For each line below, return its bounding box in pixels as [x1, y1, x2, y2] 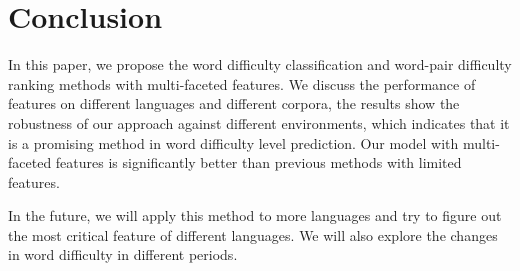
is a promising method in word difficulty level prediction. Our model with [8, 132, 459, 153]
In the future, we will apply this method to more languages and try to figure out [8, 205, 502, 226]
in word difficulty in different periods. [8, 244, 238, 265]
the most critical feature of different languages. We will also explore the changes [8, 224, 498, 245]
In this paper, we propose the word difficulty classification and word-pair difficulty [8, 54, 512, 75]
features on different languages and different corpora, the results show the [8, 93, 460, 114]
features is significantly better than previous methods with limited [55, 152, 462, 173]
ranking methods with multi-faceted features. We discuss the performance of [8, 73, 476, 94]
